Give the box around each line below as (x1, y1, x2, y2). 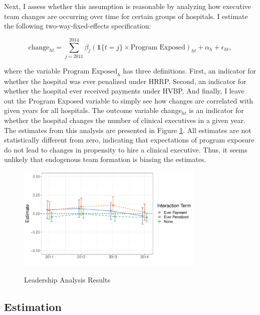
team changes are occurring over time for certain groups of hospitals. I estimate (4, 10, 248, 21)
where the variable (4, 65, 61, 75)
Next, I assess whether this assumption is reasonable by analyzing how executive (4, 1, 251, 11)
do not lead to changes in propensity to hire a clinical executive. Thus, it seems (4, 144, 247, 154)
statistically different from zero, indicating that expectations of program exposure (4, 134, 254, 145)
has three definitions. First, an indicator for (123, 65, 256, 75)
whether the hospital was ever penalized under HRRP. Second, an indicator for (4, 75, 246, 86)
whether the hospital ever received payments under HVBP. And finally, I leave (4, 85, 244, 96)
